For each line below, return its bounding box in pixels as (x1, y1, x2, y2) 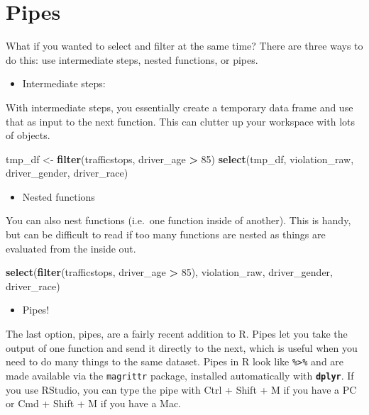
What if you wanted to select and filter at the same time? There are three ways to (6, 38, 363, 53)
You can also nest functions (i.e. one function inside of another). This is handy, (6, 213, 351, 228)
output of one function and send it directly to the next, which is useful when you (6, 340, 358, 355)
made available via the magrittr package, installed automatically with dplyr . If (6, 367, 354, 382)
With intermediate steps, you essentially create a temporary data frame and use (6, 99, 353, 114)
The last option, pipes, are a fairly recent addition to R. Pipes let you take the (6, 326, 348, 341)
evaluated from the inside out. (6, 240, 136, 255)
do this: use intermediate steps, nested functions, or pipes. (6, 52, 258, 67)
